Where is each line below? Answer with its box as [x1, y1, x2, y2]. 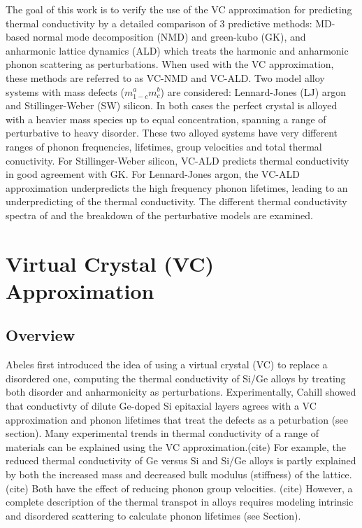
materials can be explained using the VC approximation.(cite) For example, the [6, 439, 346, 454]
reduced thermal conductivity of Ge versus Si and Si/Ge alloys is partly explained [6, 453, 356, 468]
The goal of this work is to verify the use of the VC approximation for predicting [6, 2, 352, 16]
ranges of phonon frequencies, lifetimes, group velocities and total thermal [6, 139, 322, 153]
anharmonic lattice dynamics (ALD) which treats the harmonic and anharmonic [6, 43, 349, 57]
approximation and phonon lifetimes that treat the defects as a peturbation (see [6, 412, 349, 426]
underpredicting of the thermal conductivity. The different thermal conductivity [6, 194, 347, 209]
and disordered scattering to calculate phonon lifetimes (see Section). [6, 508, 301, 522]
